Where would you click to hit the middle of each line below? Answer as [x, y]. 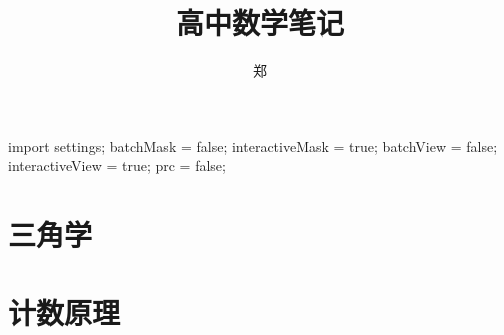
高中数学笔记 [259, 22]
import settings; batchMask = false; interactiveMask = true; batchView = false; [253, 145]
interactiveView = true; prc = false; [117, 165]
